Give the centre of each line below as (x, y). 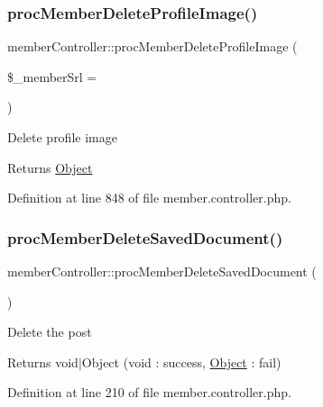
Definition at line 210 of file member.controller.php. (149, 392)
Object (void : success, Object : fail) (181, 362)
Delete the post (50, 332)
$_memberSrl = (52, 76)
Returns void (43, 362)
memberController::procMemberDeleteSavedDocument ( (162, 271)
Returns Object (50, 167)
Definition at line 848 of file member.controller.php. (149, 198)
